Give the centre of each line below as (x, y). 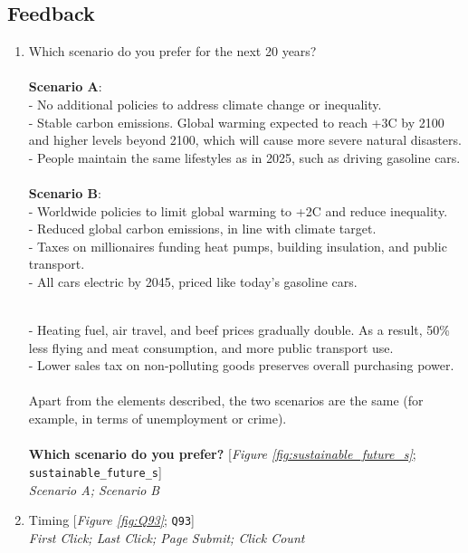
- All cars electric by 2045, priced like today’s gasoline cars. (193, 281)
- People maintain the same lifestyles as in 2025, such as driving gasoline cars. (244, 157)
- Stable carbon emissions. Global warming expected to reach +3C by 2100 (236, 122)
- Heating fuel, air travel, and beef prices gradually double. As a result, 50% (239, 330)
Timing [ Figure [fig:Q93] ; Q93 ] (111, 520)
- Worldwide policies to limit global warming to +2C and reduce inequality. (238, 210)
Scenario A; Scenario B (94, 489)
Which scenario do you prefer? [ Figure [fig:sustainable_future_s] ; (222, 454)
